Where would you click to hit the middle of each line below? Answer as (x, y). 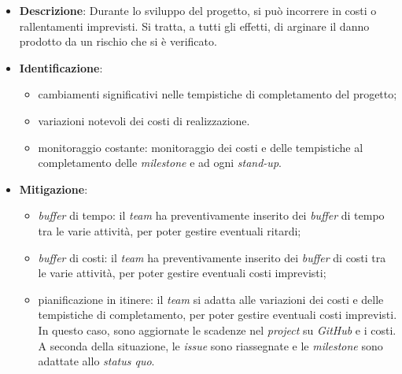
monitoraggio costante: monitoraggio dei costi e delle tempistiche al (201, 147)
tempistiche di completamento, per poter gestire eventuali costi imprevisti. (218, 315)
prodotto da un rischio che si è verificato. (118, 41)
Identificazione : (61, 67)
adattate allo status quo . (96, 361)
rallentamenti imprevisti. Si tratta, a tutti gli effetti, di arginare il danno (194, 26)
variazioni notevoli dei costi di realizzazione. (144, 120)
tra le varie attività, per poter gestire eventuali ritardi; (170, 230)
